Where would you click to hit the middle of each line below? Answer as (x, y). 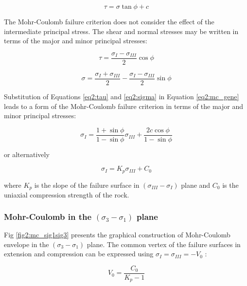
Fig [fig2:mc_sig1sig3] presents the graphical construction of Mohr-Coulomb (117, 235)
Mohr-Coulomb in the (48, 216)
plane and (196, 185)
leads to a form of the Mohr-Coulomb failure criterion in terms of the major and (124, 106)
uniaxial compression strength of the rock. (67, 195)
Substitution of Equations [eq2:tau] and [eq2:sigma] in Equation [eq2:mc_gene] (122, 96)
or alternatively (27, 154)
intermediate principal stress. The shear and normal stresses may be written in (121, 31)
